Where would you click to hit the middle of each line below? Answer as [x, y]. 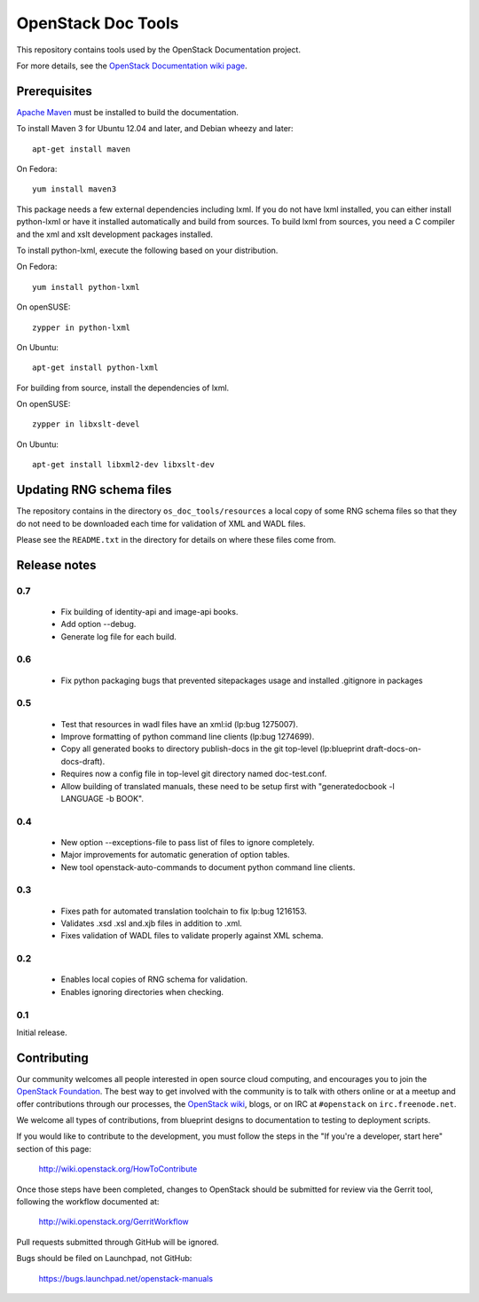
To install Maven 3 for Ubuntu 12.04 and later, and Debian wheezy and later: [155, 129]
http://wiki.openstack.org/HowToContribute [118, 1169]
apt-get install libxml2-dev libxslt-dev [123, 465]
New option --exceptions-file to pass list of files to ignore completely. [188, 842]
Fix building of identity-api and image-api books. [149, 611]
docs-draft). [83, 761]
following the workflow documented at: [88, 1201]
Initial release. [42, 1032]
